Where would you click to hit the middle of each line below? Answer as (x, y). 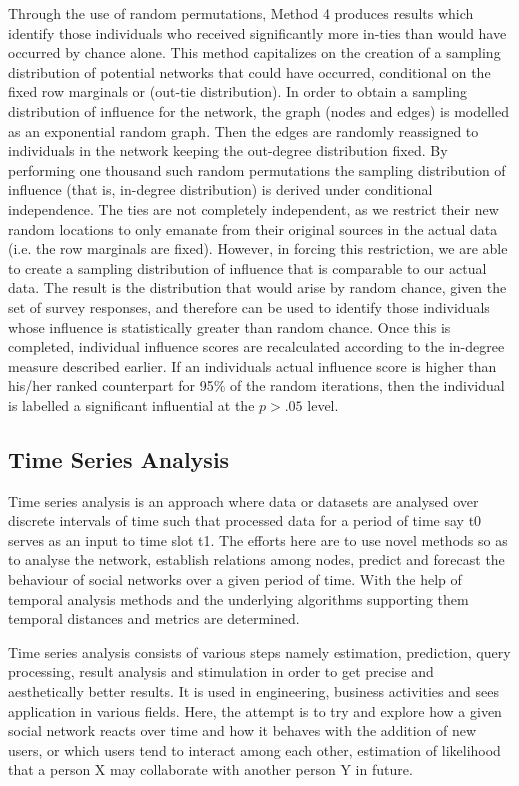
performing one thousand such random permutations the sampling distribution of (257, 169)
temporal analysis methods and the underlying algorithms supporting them (238, 598)
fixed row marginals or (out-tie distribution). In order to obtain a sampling (238, 91)
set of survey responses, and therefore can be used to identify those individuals (249, 306)
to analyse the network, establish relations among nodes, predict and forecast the (256, 559)
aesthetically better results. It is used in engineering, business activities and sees (253, 691)
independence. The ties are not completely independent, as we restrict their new (253, 208)
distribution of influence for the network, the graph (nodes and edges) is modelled (259, 110)
